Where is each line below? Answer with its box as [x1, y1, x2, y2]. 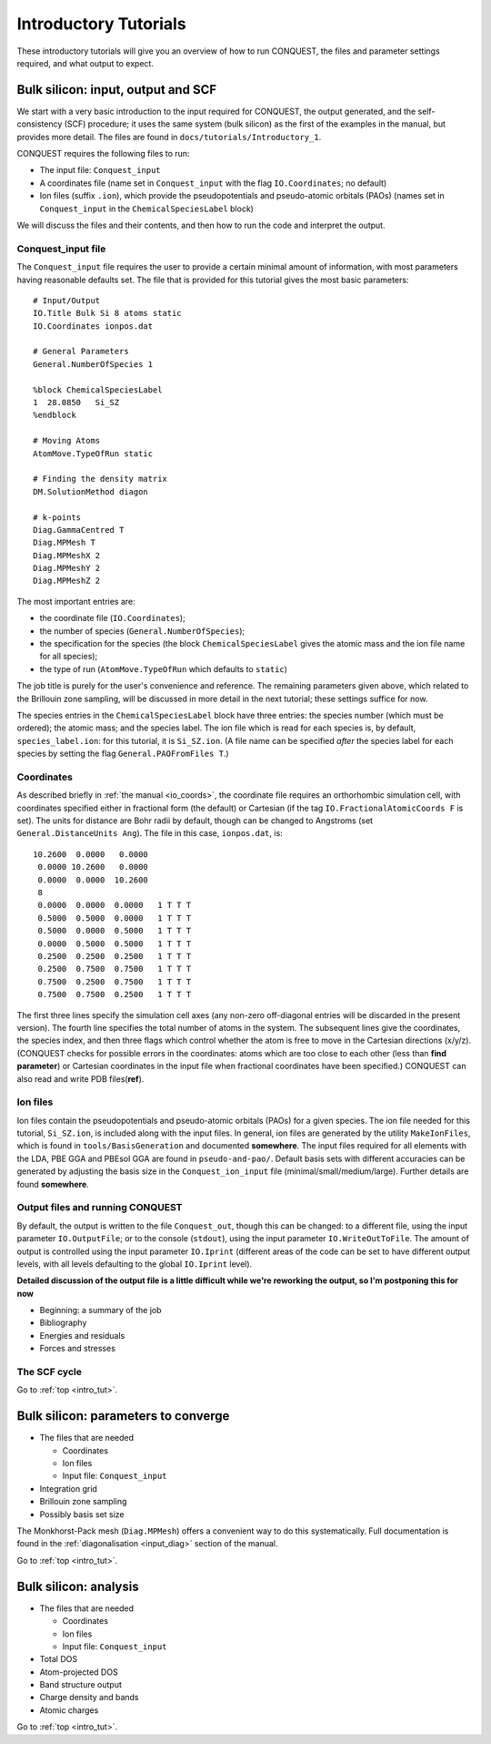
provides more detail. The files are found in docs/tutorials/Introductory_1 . [16, 131, 322, 142]
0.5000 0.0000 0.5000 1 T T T [37, 925, 192, 936]
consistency [16, 118, 63, 129]
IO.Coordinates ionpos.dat [33, 321, 154, 331]
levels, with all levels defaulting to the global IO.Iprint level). [16, 1258, 253, 1270]
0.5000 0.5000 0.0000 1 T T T [37, 913, 192, 923]
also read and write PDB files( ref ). [16, 1073, 145, 1084]
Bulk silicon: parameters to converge [16, 1408, 230, 1424]
